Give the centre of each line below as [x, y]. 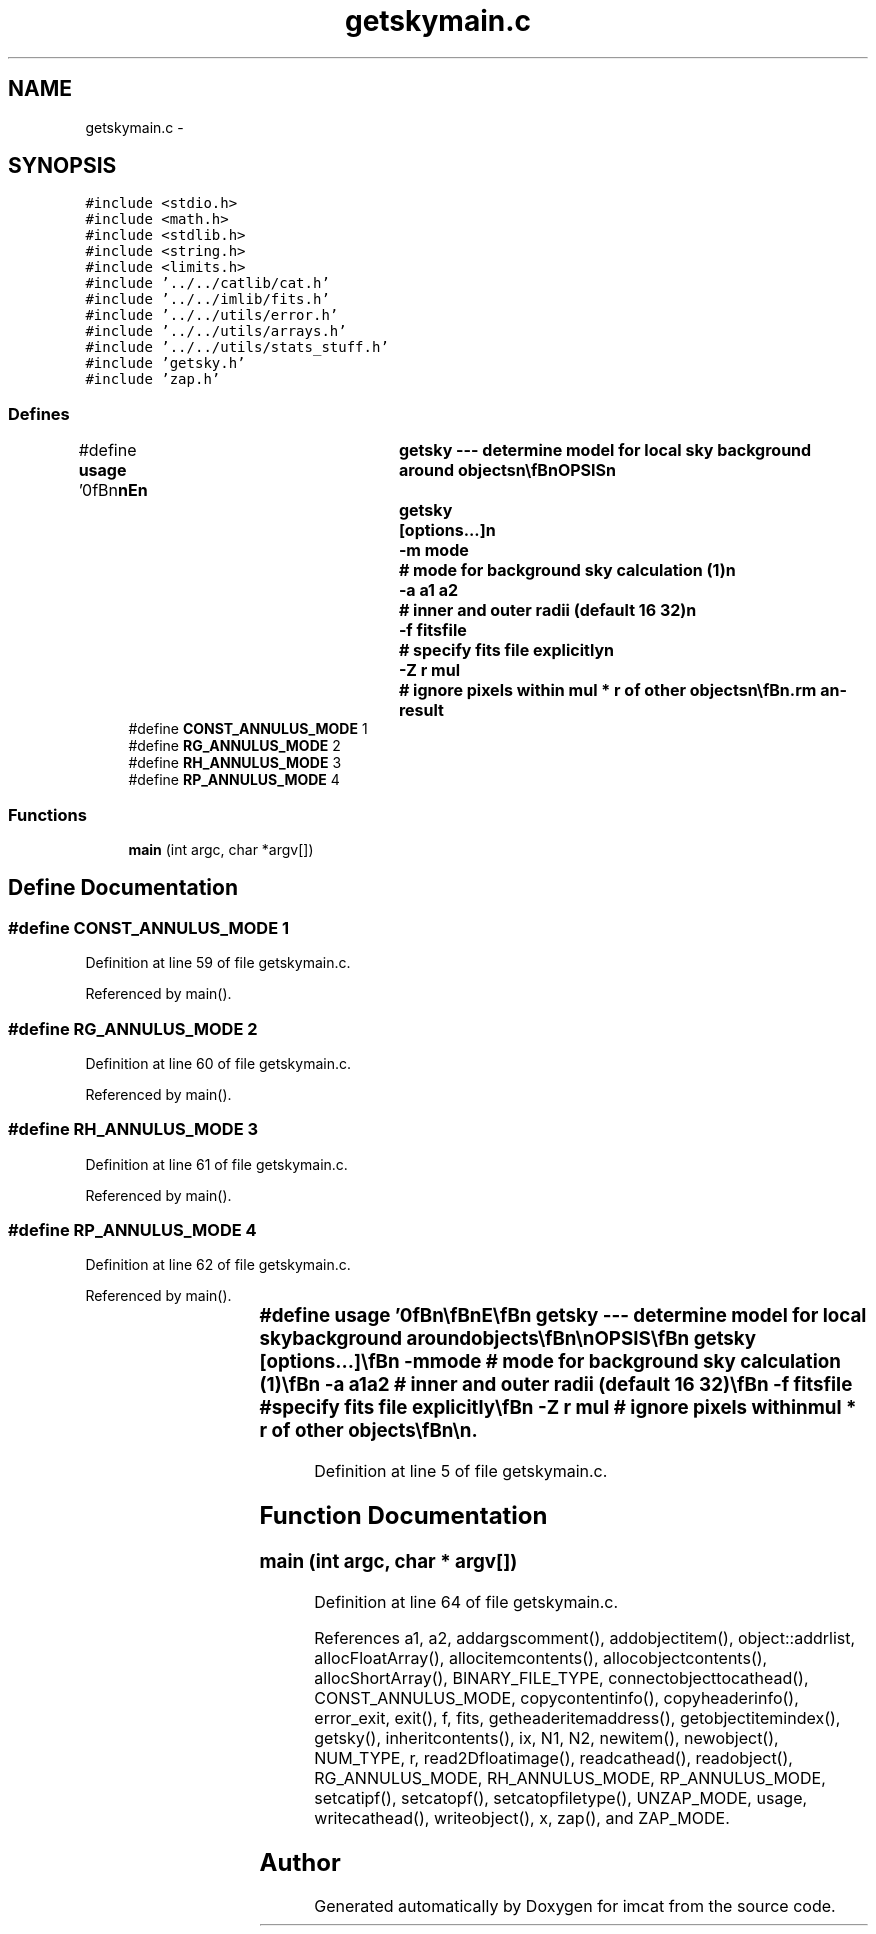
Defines [39, 413]
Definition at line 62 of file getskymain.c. [218, 1265]
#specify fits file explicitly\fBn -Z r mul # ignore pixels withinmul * [558, 1408]
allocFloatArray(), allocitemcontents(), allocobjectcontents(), [541, 1657]
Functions [47, 814]
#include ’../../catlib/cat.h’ [207, 283]
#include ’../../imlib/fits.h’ [207, 299]
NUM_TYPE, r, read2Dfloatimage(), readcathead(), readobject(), [553, 1757]
